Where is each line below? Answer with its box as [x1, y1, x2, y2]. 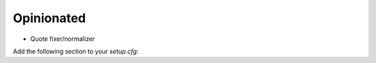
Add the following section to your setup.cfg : [13, 47, 139, 55]
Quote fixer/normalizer [30, 35, 95, 43]
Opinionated [13, 10, 86, 26]
